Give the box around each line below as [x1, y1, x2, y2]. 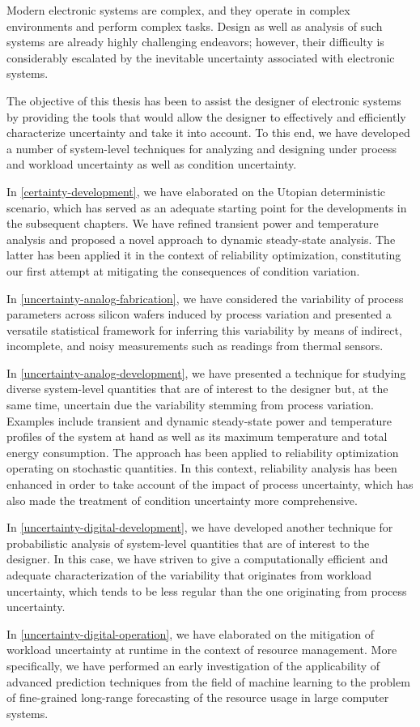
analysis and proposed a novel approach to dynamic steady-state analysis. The [6, 230, 396, 247]
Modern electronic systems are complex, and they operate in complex [6, 2, 350, 18]
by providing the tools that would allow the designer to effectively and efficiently [6, 108, 406, 125]
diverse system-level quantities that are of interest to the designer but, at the [6, 380, 388, 397]
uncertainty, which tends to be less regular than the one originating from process [6, 582, 407, 599]
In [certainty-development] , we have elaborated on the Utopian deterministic [6, 182, 386, 199]
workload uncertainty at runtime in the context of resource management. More [6, 641, 397, 658]
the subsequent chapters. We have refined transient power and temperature [6, 215, 379, 232]
